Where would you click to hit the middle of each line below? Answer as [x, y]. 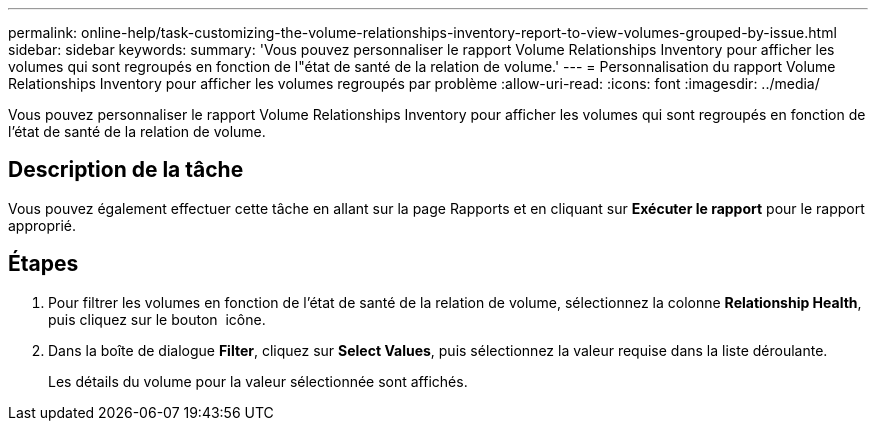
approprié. [42, 225]
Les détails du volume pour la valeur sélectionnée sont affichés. [258, 381]
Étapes [43, 264]
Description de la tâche [126, 170]
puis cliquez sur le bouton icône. [157, 319]
